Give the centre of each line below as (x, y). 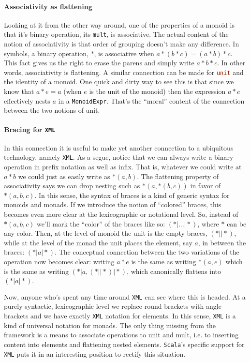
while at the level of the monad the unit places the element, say (98, 242)
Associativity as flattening (48, 6)
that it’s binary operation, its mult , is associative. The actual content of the (116, 34)
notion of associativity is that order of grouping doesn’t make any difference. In (122, 44)
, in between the (222, 242)
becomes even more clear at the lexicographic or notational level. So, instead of (121, 214)
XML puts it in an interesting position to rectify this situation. (95, 354)
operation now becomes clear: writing (59, 261)
